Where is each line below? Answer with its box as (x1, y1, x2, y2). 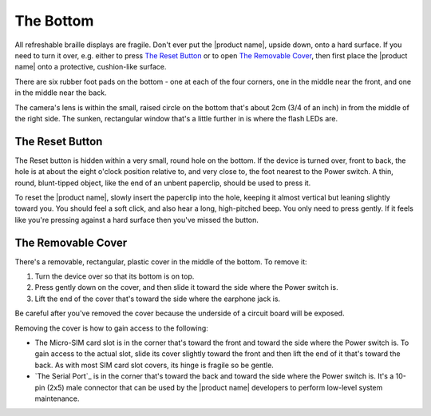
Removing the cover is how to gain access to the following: (14, 323, 209, 333)
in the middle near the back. (14, 88, 107, 97)
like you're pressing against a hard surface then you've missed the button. (14, 215, 259, 224)
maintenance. (34, 394, 80, 403)
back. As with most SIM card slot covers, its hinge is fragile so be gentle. (34, 360, 275, 370)
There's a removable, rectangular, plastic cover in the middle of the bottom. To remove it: (14, 256, 307, 267)
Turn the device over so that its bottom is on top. (34, 271, 195, 281)
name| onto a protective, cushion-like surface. (14, 62, 167, 72)
